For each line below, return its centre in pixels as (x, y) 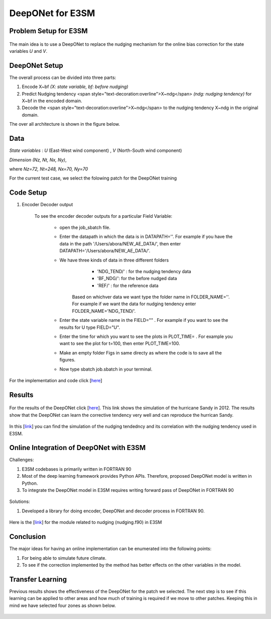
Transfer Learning (38, 579)
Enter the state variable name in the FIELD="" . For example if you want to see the (144, 320)
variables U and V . (28, 51)
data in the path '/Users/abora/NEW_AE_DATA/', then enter (120, 243)
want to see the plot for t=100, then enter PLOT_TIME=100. (120, 343)
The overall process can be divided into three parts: (63, 77)
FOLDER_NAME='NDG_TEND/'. (104, 311)
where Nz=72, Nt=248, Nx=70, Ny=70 (49, 169)
